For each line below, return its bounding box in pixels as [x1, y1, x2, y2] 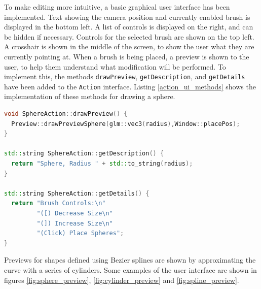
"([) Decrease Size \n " [36, 210, 113, 217]
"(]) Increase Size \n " [36, 219, 113, 227]
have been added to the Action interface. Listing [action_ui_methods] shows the [4, 81, 256, 91]
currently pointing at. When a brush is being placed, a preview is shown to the [4, 51, 249, 61]
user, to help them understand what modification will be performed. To [4, 61, 226, 72]
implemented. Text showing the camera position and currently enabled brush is [4, 11, 250, 22]
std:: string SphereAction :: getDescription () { [4, 150, 164, 157]
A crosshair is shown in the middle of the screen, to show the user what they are [4, 41, 254, 52]
